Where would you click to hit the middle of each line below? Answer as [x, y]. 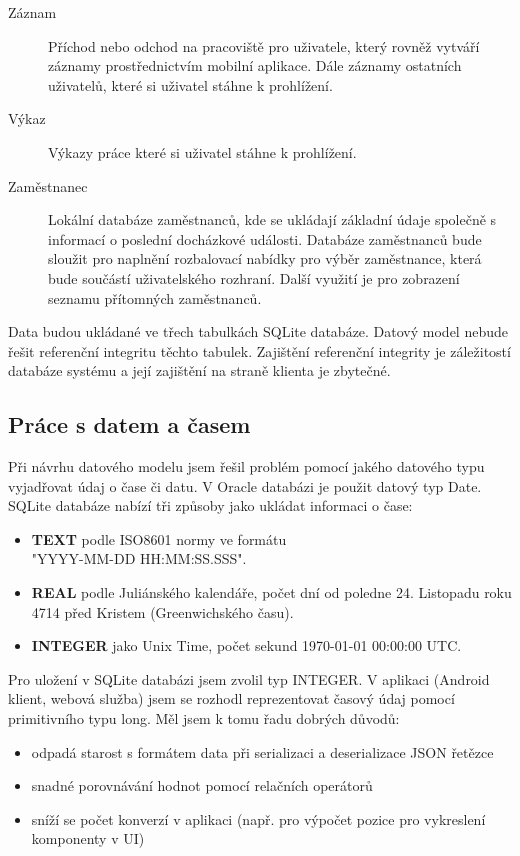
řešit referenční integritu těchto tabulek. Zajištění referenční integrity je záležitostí [259, 350]
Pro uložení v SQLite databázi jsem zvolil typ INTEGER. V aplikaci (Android [249, 678]
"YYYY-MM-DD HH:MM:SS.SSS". [139, 558]
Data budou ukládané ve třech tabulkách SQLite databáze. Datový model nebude [258, 331]
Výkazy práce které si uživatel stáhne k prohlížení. [202, 151]
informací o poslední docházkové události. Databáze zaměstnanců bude [265, 238]
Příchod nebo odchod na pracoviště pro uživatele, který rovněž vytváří [264, 45]
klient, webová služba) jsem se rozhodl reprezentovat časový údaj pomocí [231, 698]
